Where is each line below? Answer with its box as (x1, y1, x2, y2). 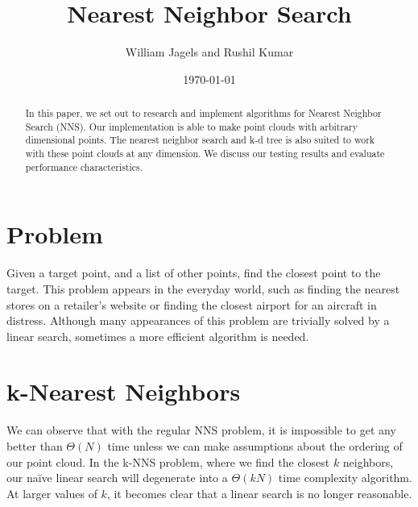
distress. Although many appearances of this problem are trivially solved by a (6, 312, 390, 329)
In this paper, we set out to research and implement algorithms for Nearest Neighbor (25, 106, 382, 120)
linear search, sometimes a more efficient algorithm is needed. (6, 327, 309, 344)
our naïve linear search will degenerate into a (6, 469, 228, 486)
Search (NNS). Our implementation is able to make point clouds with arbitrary (25, 119, 358, 133)
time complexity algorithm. (278, 469, 412, 486)
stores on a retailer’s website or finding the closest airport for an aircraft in (6, 296, 377, 313)
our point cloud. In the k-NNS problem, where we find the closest (6, 453, 330, 470)
